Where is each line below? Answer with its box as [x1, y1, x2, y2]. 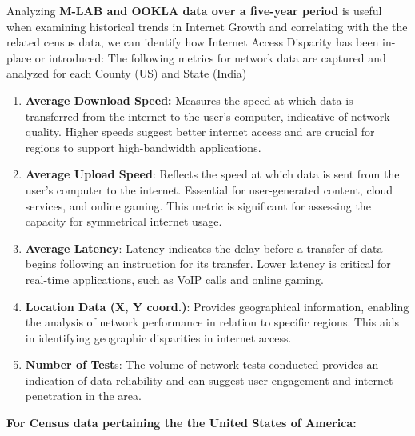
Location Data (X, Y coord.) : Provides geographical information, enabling [25, 298, 409, 314]
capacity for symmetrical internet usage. [25, 213, 222, 230]
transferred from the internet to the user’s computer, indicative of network [25, 107, 390, 124]
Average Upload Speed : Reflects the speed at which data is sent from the [25, 166, 400, 182]
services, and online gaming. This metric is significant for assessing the [25, 197, 371, 214]
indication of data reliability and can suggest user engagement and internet [25, 371, 393, 388]
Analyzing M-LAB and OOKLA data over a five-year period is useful [6, 2, 382, 18]
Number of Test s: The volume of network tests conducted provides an [25, 356, 379, 373]
